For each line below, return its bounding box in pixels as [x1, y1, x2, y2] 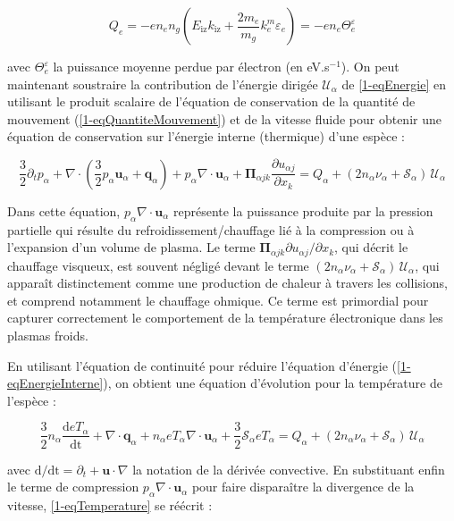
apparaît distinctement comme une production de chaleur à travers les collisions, [7, 273, 448, 292]
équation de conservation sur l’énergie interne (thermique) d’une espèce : [7, 127, 405, 146]
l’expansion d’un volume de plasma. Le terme [7, 238, 256, 256]
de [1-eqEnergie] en [341, 74, 446, 93]
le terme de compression [7, 477, 139, 496]
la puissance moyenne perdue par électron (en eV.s [53, 57, 330, 75]
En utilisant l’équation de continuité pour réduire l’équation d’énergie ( [7, 356, 398, 374]
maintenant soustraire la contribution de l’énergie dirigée [7, 74, 318, 93]
